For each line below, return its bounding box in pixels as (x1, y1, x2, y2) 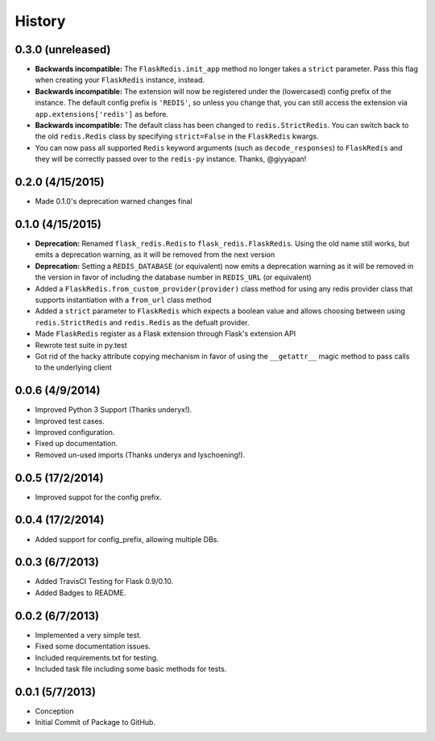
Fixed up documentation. (35, 439, 118, 449)
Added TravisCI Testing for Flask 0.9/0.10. (35, 577, 174, 586)
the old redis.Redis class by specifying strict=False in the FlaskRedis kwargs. (35, 131, 319, 141)
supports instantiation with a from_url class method (35, 295, 212, 304)
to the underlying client (35, 362, 112, 372)
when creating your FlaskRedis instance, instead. (35, 75, 205, 85)
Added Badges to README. (35, 588, 126, 598)
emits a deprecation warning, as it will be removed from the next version (35, 250, 275, 259)
